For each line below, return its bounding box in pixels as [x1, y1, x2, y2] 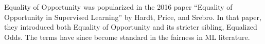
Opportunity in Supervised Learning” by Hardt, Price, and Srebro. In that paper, [4, 11, 261, 22]
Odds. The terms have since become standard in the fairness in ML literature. [4, 31, 250, 42]
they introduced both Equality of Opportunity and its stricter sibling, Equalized [4, 21, 257, 32]
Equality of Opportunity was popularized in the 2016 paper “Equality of [4, 2, 233, 12]
